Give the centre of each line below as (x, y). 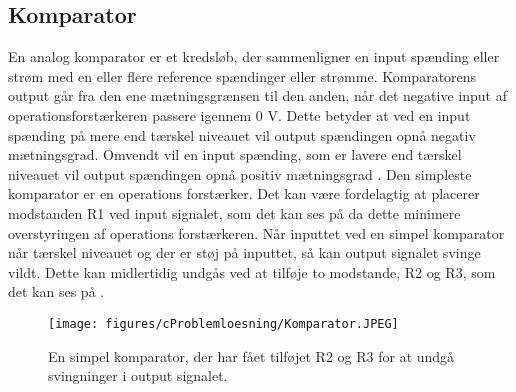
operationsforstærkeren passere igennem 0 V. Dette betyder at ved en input (239, 114)
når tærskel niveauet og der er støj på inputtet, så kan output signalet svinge (244, 252)
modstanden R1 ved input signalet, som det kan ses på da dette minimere (234, 212)
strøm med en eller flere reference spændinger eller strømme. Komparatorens (242, 75)
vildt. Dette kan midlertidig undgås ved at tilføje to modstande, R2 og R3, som (252, 271)
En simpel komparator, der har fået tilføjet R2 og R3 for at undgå (251, 355)
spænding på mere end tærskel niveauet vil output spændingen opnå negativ (242, 134)
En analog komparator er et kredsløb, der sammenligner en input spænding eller (254, 56)
